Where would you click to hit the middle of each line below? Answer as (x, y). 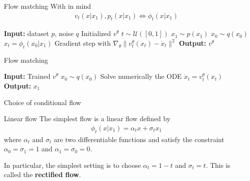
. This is (218, 165)
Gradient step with (83, 43)
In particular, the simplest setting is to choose (72, 165)
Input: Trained (27, 76)
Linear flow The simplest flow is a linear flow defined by (87, 118)
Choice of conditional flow (43, 102)
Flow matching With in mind (48, 6)
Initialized (96, 33)
